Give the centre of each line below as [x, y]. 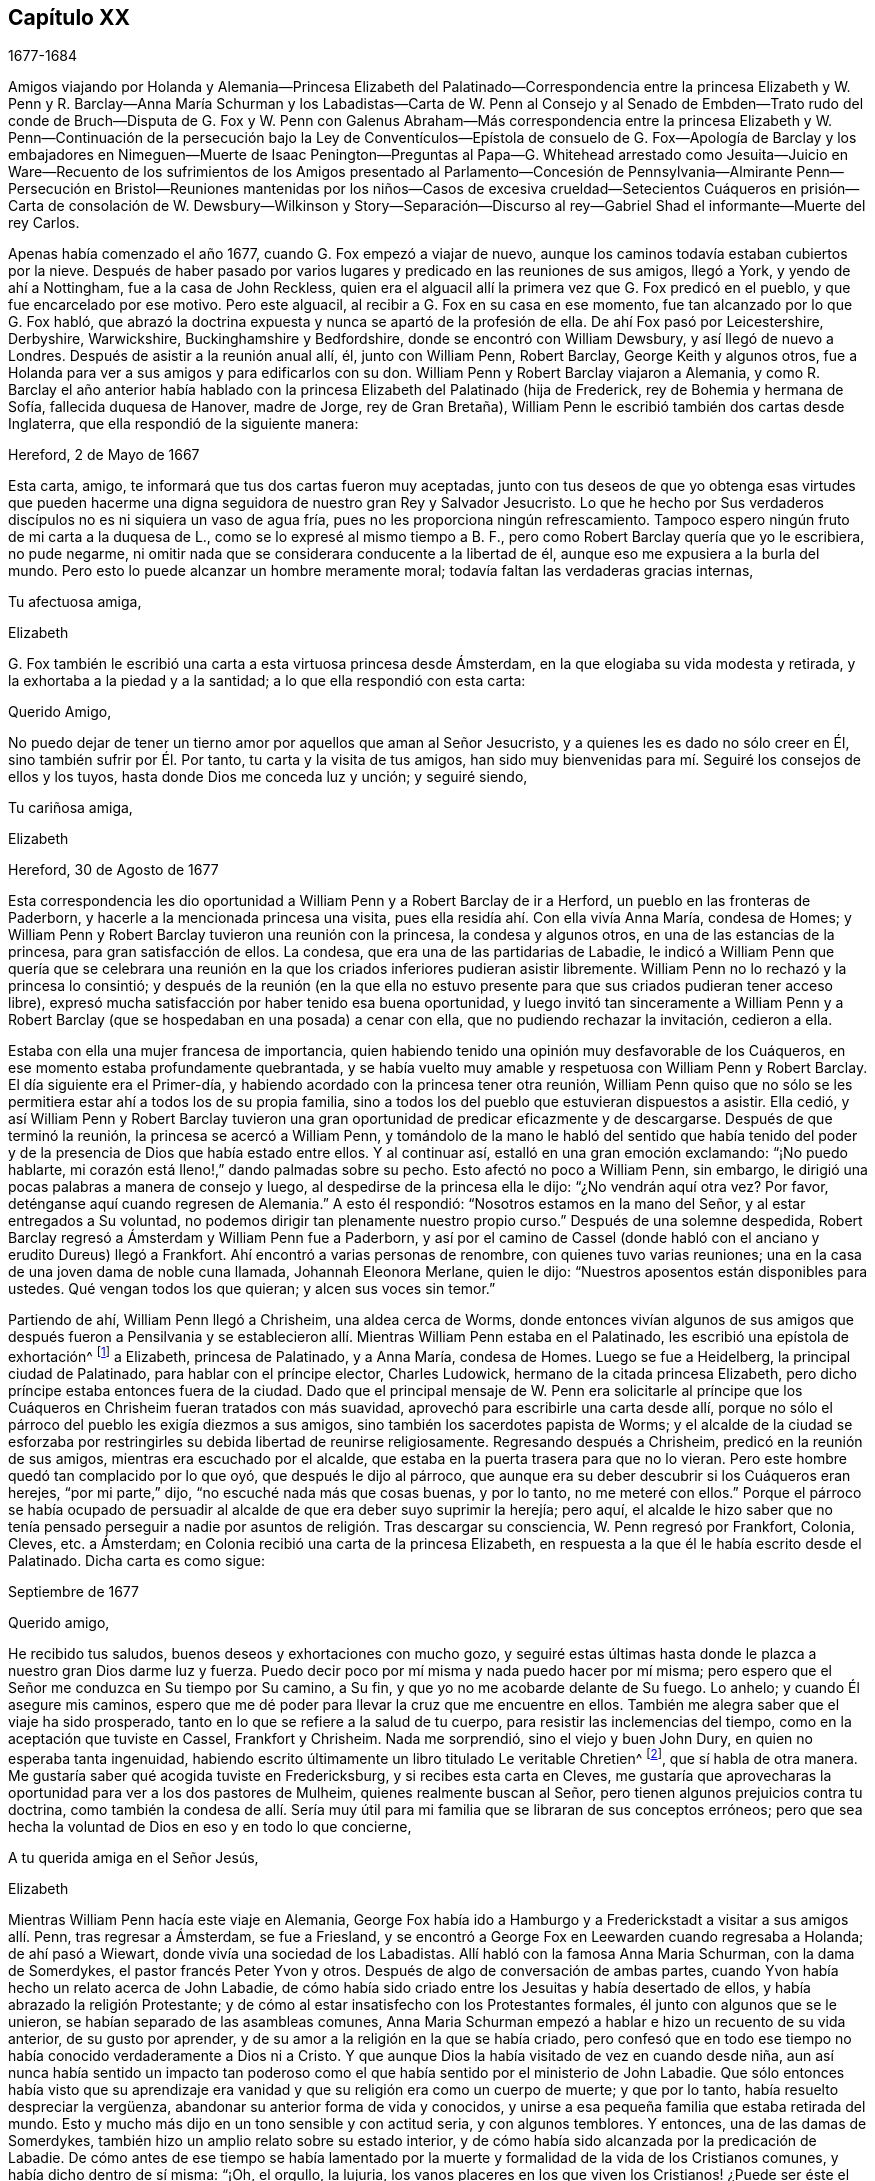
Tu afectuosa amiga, [75, 602]
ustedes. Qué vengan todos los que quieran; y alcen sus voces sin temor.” [252, 1289]
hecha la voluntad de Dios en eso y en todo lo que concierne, [210, 1826]
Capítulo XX [69, 17]
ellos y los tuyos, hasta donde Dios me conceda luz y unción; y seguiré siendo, [268, 777]
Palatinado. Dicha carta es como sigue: [136, 1561]
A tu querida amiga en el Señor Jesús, [133, 1857]
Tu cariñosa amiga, [70, 808]
